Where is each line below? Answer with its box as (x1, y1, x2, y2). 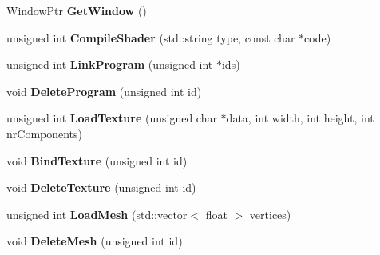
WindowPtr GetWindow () (6, 2, 147, 18)
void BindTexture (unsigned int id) (6, 152, 188, 169)
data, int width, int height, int (226, 110, 374, 126)
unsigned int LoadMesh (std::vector (6, 205, 188, 222)
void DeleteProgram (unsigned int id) (6, 82, 202, 99)
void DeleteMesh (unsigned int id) (6, 233, 183, 249)
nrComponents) (6, 125, 83, 141)
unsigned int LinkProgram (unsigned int (6, 56, 213, 73)
